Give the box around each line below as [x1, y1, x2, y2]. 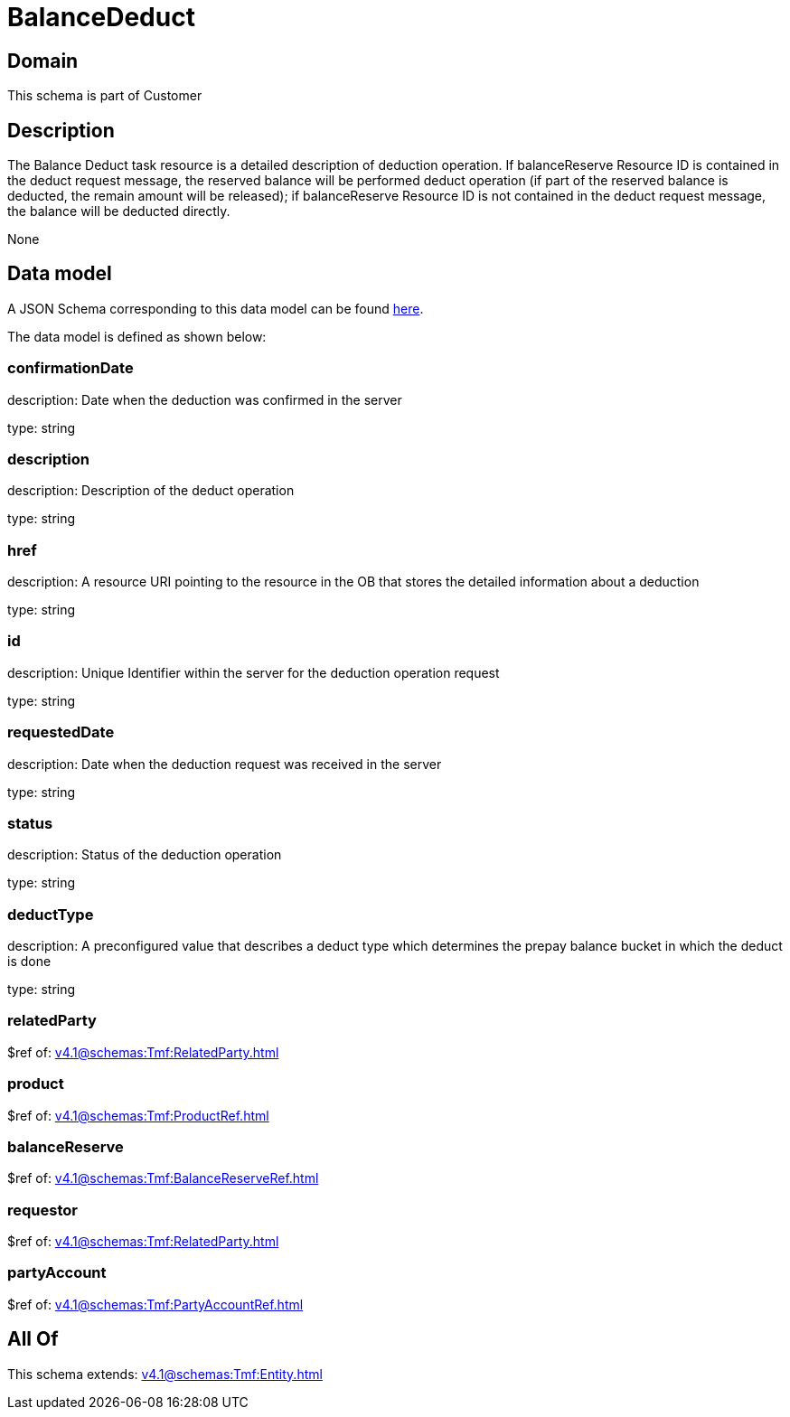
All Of [7, 1328, 59, 1351]
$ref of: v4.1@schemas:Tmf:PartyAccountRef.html [7, 1296, 304, 1312]
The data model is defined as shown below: [7, 328, 267, 344]
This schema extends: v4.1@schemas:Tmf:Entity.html [7, 1365, 323, 1382]
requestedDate [7, 723, 115, 742]
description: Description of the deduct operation [7, 483, 295, 499]
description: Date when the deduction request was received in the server [7, 755, 442, 772]
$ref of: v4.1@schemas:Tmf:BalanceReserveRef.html [7, 1170, 319, 1187]
